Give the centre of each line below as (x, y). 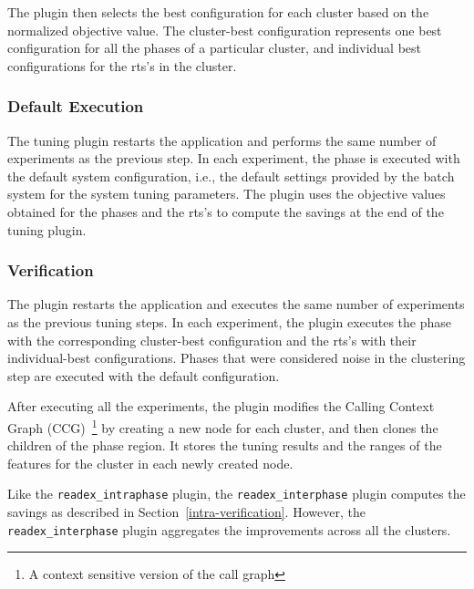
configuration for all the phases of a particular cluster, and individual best (215, 48)
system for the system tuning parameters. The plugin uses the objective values (227, 194)
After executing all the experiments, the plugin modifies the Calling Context (221, 406)
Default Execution (76, 106)
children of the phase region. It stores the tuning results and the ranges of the (225, 445)
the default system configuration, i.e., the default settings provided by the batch (231, 176)
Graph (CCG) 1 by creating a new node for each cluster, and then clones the (223, 426)
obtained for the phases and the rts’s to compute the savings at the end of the (226, 211)
